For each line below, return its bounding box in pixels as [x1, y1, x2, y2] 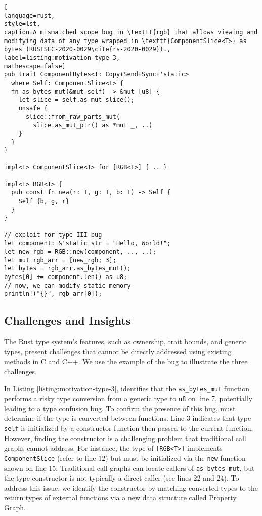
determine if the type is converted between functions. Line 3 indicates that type [4, 413, 251, 423]
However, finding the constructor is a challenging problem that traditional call [4, 432, 246, 443]
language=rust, [4, 12, 55, 19]
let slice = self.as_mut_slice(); [18, 96, 135, 104]
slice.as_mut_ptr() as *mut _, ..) [33, 122, 153, 129]
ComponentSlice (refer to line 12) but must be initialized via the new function [4, 452, 246, 463]
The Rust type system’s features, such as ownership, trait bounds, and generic [4, 336, 246, 347]
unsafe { [18, 104, 48, 112]
